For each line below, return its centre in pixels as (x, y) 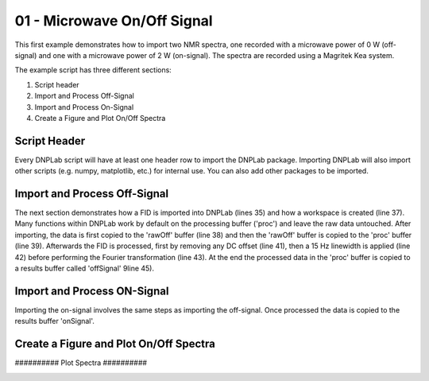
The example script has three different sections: (93, 70)
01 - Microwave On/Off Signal (114, 21)
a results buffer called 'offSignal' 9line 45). (85, 268)
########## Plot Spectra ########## (81, 363)
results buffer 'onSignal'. (55, 321)
